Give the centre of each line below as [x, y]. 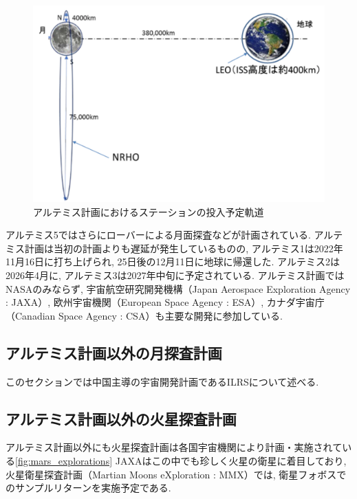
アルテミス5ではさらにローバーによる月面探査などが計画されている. [158, 235]
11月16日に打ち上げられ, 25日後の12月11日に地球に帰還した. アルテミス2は [173, 262]
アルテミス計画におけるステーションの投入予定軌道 [149, 211]
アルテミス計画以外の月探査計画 [114, 352]
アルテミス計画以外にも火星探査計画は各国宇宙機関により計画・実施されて [174, 447]
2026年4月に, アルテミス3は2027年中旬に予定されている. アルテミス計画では [175, 275]
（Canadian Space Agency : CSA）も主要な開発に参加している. [144, 315]
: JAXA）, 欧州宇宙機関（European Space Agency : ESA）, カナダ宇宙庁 [165, 302]
